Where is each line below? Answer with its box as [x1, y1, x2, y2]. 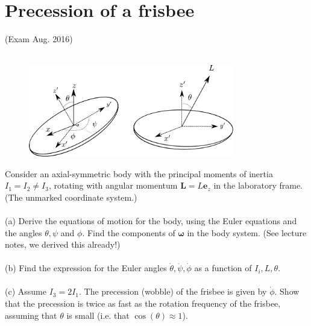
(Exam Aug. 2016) [5, 33, 73, 45]
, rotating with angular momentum [48, 179, 178, 192]
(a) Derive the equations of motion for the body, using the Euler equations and [5, 214, 297, 227]
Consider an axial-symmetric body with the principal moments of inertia [5, 167, 273, 180]
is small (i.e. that [66, 309, 130, 321]
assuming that [5, 309, 57, 321]
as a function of [194, 262, 252, 274]
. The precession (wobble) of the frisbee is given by [79, 285, 267, 298]
